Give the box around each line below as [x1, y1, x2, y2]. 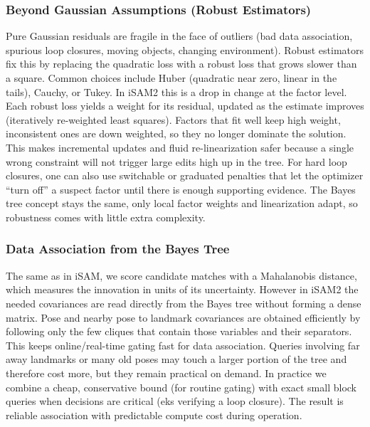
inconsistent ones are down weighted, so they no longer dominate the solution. [6, 126, 347, 141]
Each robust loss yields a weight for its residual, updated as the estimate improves [6, 98, 364, 113]
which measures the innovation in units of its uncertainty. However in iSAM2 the [6, 282, 359, 297]
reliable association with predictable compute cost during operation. [6, 407, 302, 422]
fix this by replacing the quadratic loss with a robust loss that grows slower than [6, 56, 357, 71]
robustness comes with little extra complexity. [6, 209, 206, 224]
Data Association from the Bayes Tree [6, 240, 230, 258]
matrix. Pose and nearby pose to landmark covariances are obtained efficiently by [6, 310, 361, 325]
